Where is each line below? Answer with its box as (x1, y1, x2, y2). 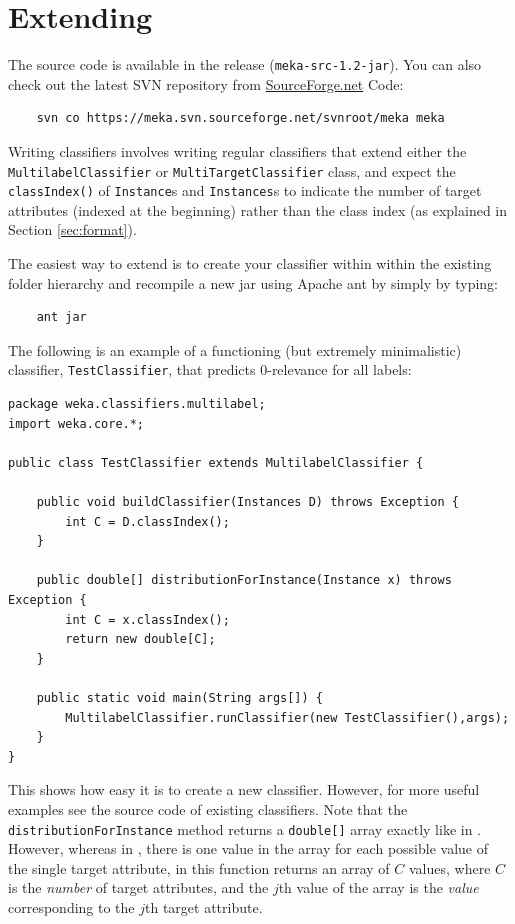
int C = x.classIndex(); (65, 612, 230, 627)
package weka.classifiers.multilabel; (8, 397, 266, 412)
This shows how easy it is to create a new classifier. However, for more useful (8, 779, 480, 800)
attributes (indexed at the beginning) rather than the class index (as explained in (8, 199, 508, 220)
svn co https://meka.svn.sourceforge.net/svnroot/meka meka (36, 111, 445, 126)
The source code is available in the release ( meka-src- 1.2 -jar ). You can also (8, 54, 482, 75)
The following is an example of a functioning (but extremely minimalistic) (8, 339, 462, 360)
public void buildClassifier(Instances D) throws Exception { (36, 495, 460, 510)
